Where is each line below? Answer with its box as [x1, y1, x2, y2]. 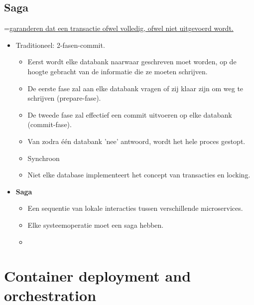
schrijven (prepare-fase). [27, 93, 101, 103]
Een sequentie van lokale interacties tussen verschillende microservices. [27, 203, 243, 213]
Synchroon [27, 152, 60, 163]
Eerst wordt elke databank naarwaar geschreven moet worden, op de [27, 56, 237, 67]
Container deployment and [4, 266, 191, 286]
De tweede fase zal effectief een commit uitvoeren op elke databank [27, 109, 232, 120]
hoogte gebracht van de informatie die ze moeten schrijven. [27, 66, 208, 76]
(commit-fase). [27, 119, 72, 130]
